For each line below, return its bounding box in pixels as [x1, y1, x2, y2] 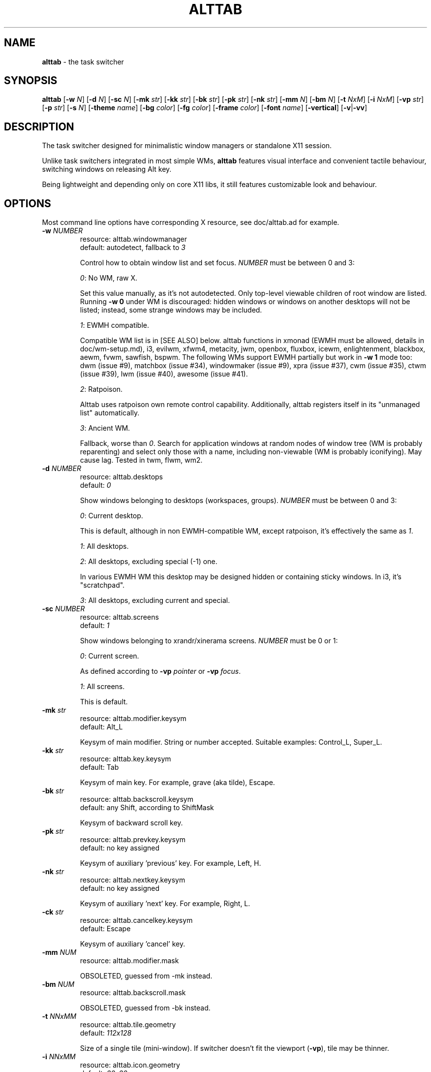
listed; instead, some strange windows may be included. [80, 306, 262, 315]
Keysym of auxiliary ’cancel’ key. [80, 940, 185, 948]
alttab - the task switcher [42, 57, 124, 66]
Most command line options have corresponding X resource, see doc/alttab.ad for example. [42, 218, 339, 227]
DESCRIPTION [4, 120, 74, 133]
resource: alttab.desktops [80, 473, 163, 481]
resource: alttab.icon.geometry [80, 1061, 180, 1070]
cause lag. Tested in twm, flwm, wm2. [80, 456, 203, 465]
